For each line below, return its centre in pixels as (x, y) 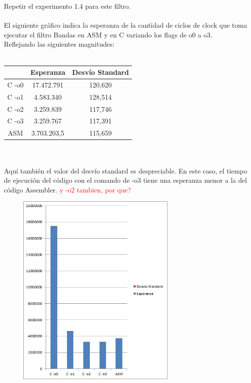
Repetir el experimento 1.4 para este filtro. (67, 6)
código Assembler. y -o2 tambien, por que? (67, 189)
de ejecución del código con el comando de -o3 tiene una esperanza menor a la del (125, 180)
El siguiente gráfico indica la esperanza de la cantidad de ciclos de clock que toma (125, 25)
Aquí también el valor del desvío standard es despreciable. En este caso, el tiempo (126, 170)
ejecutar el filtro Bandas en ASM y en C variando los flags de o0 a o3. (108, 34)
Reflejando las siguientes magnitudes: (59, 44)
